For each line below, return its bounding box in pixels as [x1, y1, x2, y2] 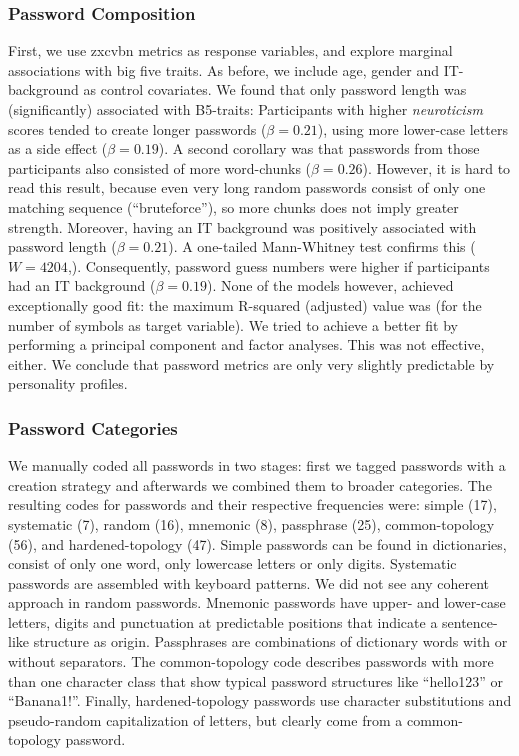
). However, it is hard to [362, 157, 511, 178]
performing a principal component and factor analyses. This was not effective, [8, 334, 485, 355]
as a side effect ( [8, 138, 108, 159]
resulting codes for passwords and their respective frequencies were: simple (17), [8, 494, 497, 515]
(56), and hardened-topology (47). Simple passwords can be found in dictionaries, [8, 533, 507, 554]
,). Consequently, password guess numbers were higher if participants [67, 255, 490, 276]
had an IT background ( [8, 275, 156, 296]
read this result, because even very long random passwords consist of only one [8, 177, 486, 198]
